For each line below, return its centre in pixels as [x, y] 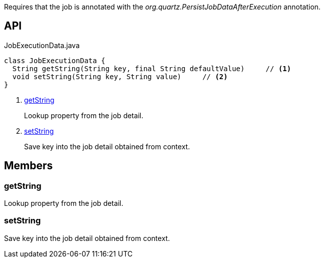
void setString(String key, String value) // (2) [120, 76]
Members [29, 166]
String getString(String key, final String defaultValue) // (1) [152, 68]
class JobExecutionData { [55, 60]
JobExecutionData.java [42, 45]
